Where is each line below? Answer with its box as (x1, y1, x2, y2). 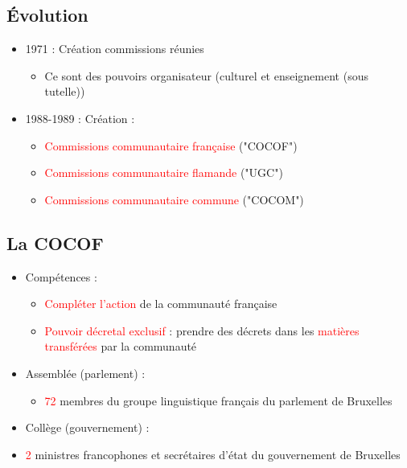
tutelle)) (44, 83, 85, 100)
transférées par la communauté (44, 338, 197, 355)
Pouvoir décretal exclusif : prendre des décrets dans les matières (44, 322, 360, 339)
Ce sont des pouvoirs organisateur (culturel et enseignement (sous (44, 67, 368, 84)
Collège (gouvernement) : (25, 419, 150, 436)
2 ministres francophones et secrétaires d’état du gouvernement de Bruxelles (25, 445, 401, 462)
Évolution (6, 2, 88, 27)
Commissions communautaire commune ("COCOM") (44, 191, 304, 207)
